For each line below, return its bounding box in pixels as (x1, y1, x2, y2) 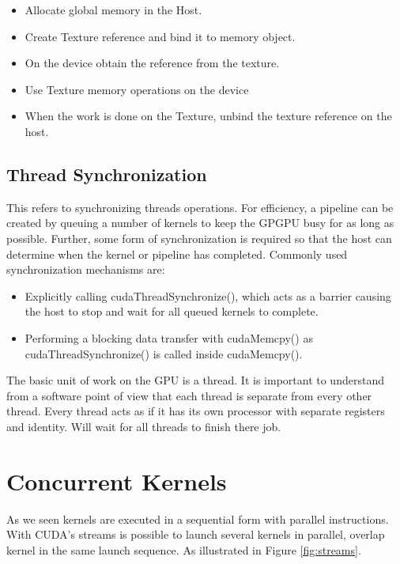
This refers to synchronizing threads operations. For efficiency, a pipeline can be (6, 199, 394, 215)
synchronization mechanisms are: (6, 261, 165, 278)
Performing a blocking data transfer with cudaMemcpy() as (25, 329, 313, 346)
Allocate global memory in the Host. (25, 2, 202, 17)
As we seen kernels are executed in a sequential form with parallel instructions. (6, 510, 389, 527)
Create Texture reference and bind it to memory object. (25, 28, 296, 44)
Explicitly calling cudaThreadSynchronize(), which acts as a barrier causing (25, 287, 391, 304)
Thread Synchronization (6, 161, 207, 186)
